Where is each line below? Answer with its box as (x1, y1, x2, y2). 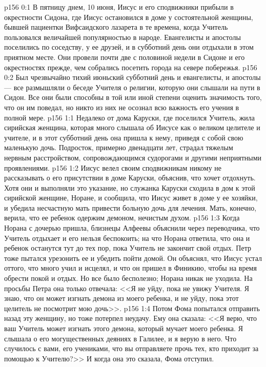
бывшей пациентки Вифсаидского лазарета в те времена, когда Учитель (4, 22, 228, 32)
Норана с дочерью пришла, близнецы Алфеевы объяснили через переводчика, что (4, 222, 260, 233)
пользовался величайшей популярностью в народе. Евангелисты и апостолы (4, 31, 241, 42)
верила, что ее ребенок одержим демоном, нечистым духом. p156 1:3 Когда (4, 212, 240, 223)
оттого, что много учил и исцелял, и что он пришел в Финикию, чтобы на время (4, 262, 257, 273)
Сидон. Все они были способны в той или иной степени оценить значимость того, (4, 92, 262, 103)
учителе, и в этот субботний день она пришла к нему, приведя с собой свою (4, 132, 243, 142)
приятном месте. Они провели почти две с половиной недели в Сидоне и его (4, 51, 245, 62)
